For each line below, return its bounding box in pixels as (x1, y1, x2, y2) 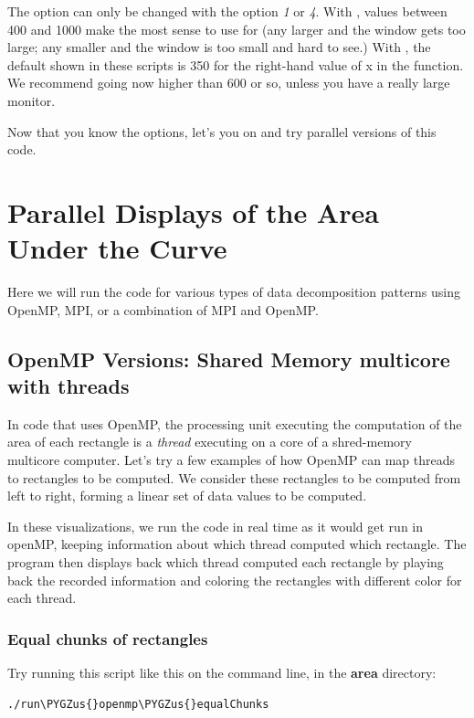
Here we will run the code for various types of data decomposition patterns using (7, 282, 461, 301)
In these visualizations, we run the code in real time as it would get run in (7, 516, 424, 535)
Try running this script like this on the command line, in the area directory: (7, 663, 437, 681)
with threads (7, 372, 130, 400)
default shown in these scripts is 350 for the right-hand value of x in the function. (7, 55, 464, 74)
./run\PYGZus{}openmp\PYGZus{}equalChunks (7, 697, 269, 711)
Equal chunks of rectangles (7, 627, 208, 649)
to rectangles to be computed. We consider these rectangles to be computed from (7, 468, 461, 487)
